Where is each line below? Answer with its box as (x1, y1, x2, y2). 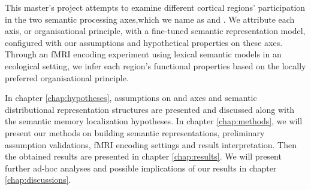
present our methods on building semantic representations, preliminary (5, 126, 265, 139)
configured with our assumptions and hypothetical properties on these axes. (5, 36, 283, 48)
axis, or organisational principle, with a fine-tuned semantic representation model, (5, 24, 306, 37)
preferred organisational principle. (5, 71, 129, 84)
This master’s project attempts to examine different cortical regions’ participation (5, 1, 306, 13)
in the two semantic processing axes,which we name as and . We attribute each (5, 13, 295, 25)
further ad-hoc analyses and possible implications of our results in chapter (5, 161, 277, 174)
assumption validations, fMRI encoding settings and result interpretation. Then (5, 138, 297, 151)
